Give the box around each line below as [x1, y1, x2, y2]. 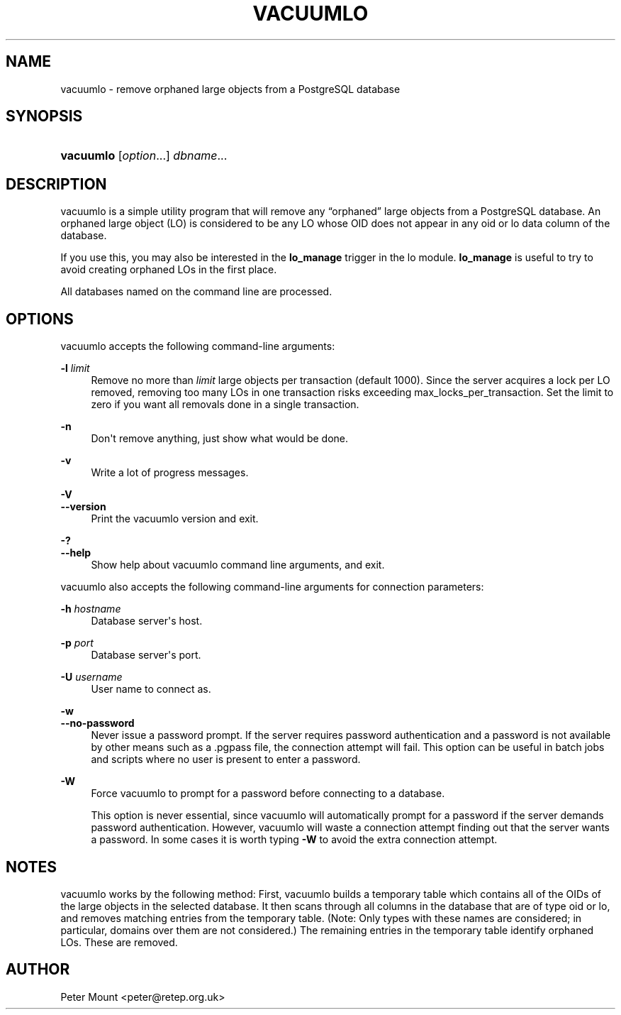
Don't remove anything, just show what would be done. [91, 432, 349, 445]
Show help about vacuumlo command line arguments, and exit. [91, 559, 385, 571]
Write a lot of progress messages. [91, 466, 249, 479]
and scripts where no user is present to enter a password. [91, 753, 361, 766]
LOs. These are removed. [60, 936, 178, 948]
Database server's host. [91, 615, 203, 627]
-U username [60, 671, 123, 684]
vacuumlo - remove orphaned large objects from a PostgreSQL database [60, 82, 401, 95]
